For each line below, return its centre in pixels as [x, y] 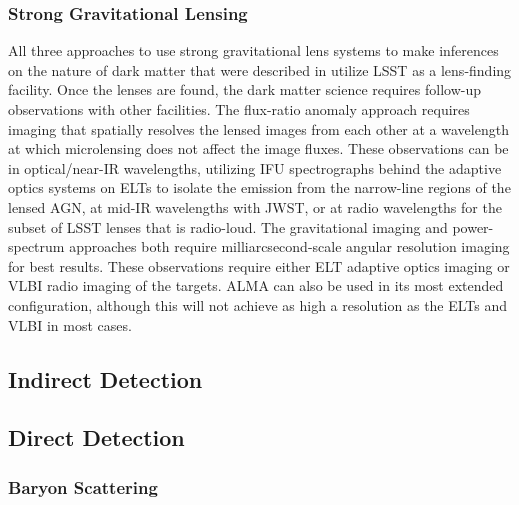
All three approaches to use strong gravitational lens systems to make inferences [253, 50]
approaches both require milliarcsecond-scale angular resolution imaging [289, 246]
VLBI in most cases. [70, 324]
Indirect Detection [105, 378]
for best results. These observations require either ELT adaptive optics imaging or [259, 265]
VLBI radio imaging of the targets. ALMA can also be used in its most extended [256, 285]
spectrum [36, 246]
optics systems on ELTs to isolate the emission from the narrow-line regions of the [259, 187]
